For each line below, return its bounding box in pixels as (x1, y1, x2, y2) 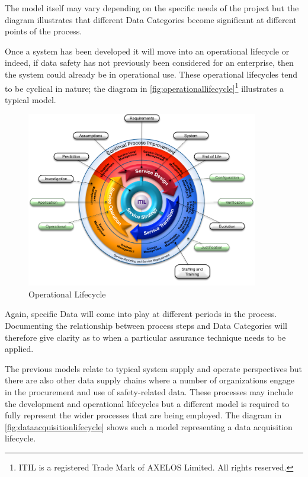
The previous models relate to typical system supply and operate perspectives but (5, 362, 302, 374)
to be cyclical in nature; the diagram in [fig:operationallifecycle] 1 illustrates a (5, 80, 284, 94)
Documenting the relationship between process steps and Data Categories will (5, 319, 287, 331)
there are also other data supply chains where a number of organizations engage (5, 374, 294, 386)
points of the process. (5, 25, 82, 37)
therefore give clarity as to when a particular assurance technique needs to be (5, 331, 286, 343)
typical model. (5, 93, 56, 105)
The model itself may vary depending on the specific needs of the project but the (5, 2, 299, 14)
